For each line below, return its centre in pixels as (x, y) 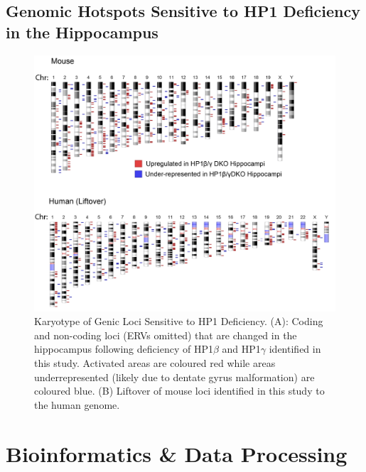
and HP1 (241, 349)
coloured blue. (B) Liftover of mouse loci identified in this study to (179, 391)
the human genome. (77, 404)
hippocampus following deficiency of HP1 (124, 349)
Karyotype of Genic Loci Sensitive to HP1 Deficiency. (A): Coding (179, 321)
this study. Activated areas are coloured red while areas (155, 363)
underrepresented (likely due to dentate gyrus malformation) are (174, 377)
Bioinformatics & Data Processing (177, 453)
